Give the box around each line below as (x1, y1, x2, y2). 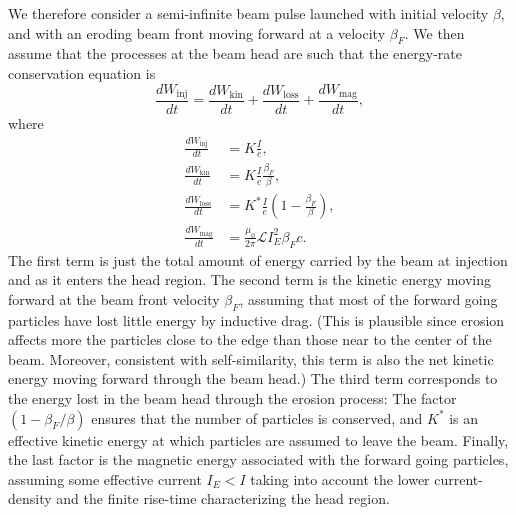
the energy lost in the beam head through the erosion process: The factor (8, 388, 457, 409)
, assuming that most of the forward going (239, 288, 498, 309)
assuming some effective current (8, 468, 202, 489)
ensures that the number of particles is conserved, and (91, 407, 423, 428)
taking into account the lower (250, 468, 430, 489)
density (8, 488, 52, 509)
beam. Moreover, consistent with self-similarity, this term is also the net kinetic (8, 348, 494, 369)
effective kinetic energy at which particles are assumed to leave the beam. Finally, (8, 429, 509, 450)
